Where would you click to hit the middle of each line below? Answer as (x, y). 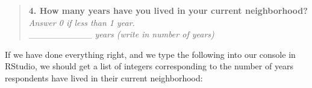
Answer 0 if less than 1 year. (82, 22)
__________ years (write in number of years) (121, 34)
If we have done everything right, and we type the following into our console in (150, 54)
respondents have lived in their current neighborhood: (104, 77)
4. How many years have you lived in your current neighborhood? (168, 10)
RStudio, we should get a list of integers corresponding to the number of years (149, 66)
